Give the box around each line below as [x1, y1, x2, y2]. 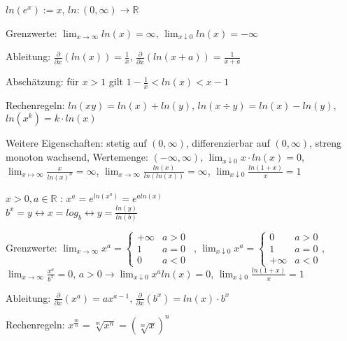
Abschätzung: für [6, 74, 79, 89]
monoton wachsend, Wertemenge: [6, 150, 148, 164]
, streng [309, 136, 342, 150]
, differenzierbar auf [185, 136, 270, 150]
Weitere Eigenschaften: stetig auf [6, 136, 147, 150]
